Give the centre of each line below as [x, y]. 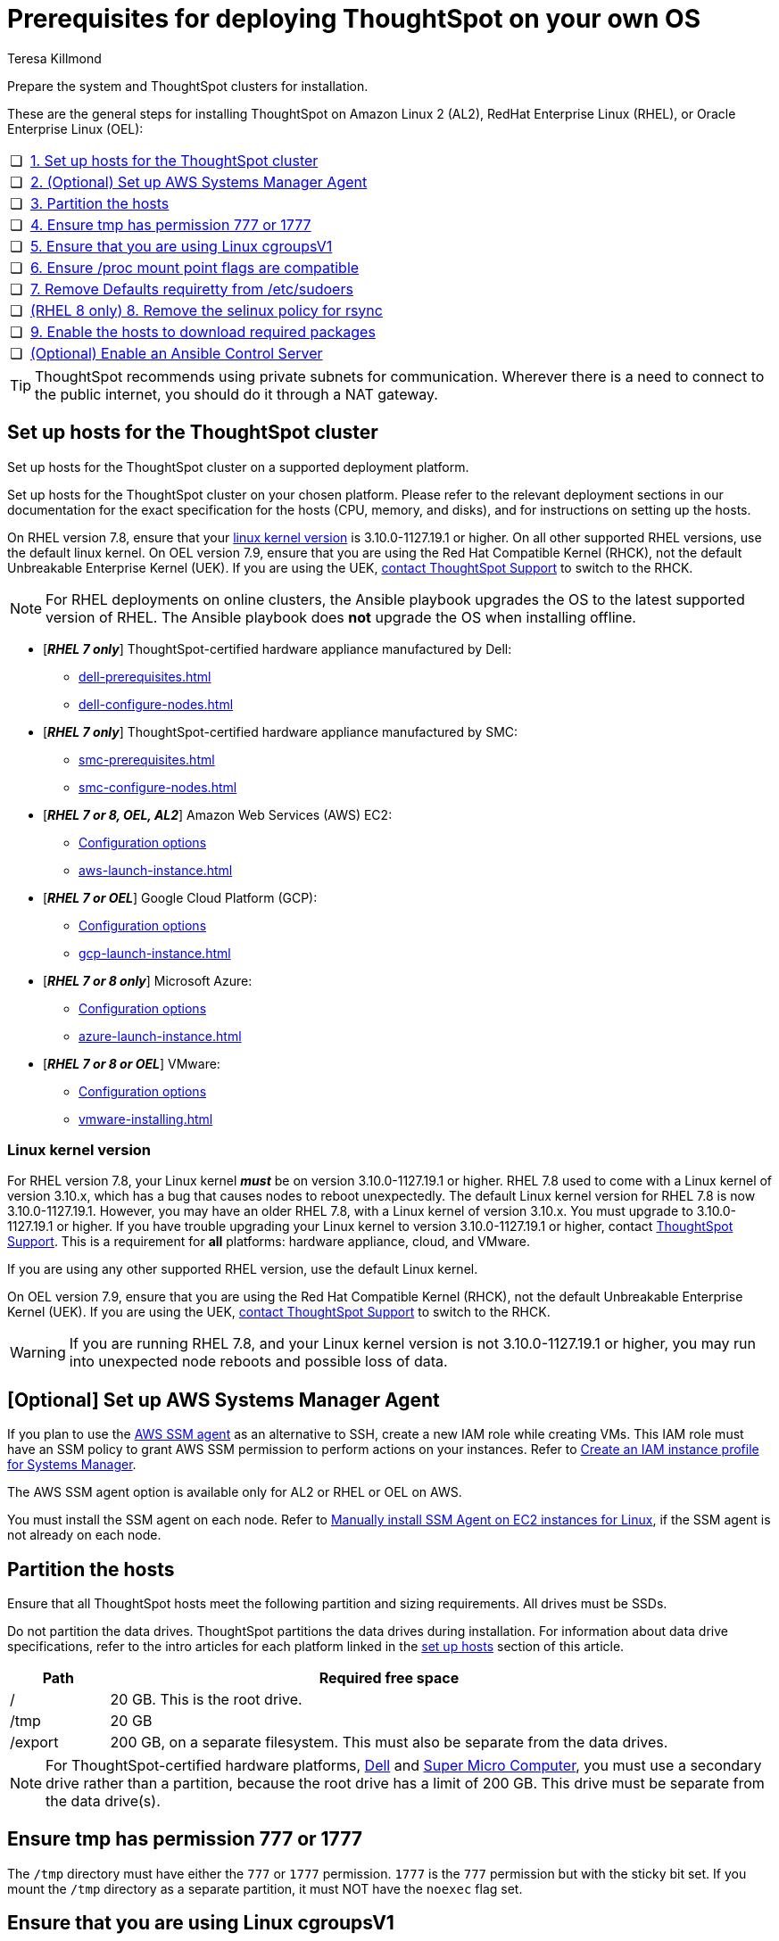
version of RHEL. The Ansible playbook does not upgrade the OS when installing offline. [341, 617]
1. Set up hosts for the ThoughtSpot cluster [174, 160]
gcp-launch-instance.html [155, 953]
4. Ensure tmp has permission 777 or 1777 [170, 224]
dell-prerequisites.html [145, 676]
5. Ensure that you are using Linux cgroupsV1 [181, 246]
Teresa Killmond [54, 58]
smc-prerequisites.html [147, 759]
